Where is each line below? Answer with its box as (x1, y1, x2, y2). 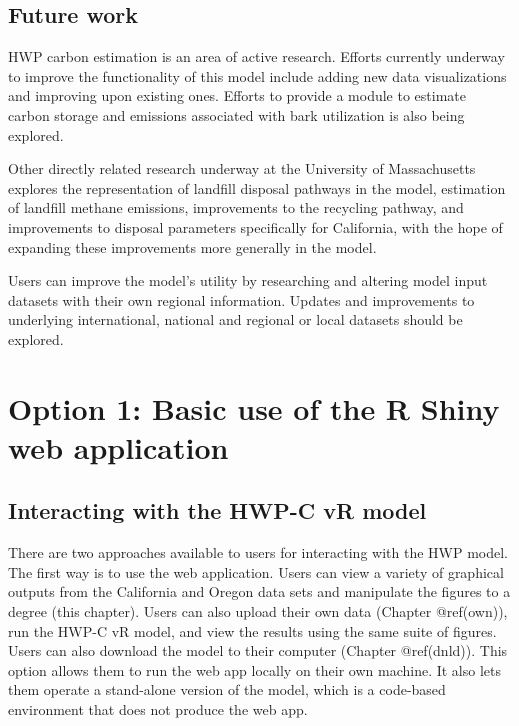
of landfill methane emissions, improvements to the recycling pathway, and (8, 197, 464, 218)
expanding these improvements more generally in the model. (8, 236, 377, 257)
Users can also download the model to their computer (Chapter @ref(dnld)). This (8, 640, 508, 661)
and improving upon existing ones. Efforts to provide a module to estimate (8, 85, 466, 106)
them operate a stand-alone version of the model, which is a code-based (8, 679, 446, 700)
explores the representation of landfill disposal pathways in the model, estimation (8, 177, 506, 198)
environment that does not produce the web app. (8, 699, 308, 720)
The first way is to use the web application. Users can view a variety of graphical (8, 561, 504, 582)
